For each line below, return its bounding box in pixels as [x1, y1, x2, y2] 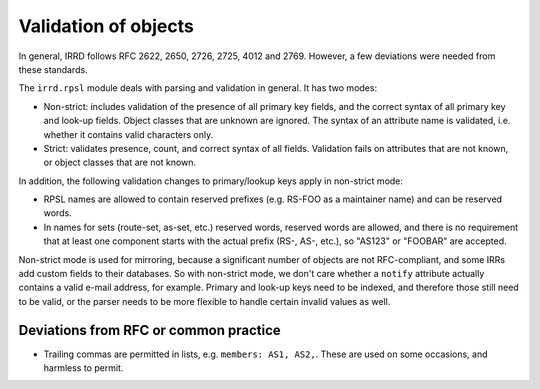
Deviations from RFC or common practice [18, 321, 282, 339]
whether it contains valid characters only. [43, 128, 214, 140]
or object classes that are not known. [43, 156, 197, 169]
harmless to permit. [43, 362, 124, 374]
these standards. [18, 63, 89, 75]
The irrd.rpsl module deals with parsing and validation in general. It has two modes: [18, 82, 378, 94]
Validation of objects [18, 15, 194, 37]
